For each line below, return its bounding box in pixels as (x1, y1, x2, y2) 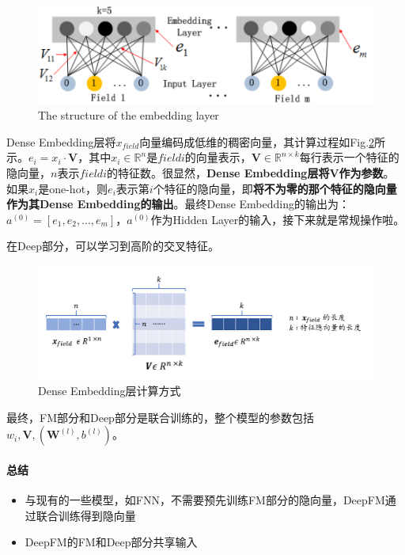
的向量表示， (184, 149, 252, 165)
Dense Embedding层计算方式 (38, 382, 181, 399)
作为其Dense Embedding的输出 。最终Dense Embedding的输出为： (6, 196, 350, 212)
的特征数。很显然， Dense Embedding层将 (106, 165, 330, 181)
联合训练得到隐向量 (36, 507, 136, 523)
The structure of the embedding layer (38, 107, 219, 124)
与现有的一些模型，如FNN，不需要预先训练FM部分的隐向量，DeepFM (25, 492, 385, 508)
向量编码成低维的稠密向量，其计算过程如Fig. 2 (139, 133, 375, 150)
